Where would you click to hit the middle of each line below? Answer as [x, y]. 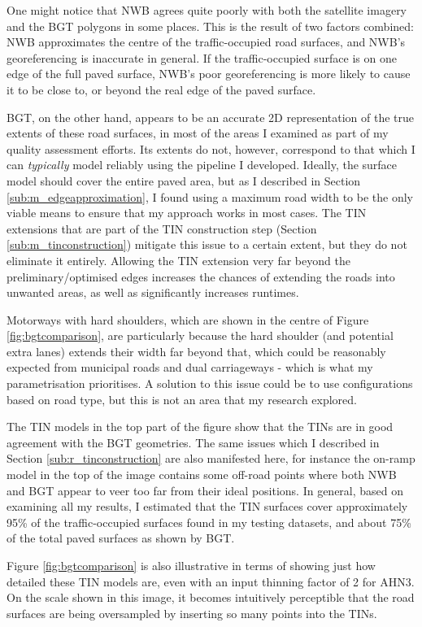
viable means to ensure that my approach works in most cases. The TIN [187, 213]
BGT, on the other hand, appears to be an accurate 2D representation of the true [210, 117]
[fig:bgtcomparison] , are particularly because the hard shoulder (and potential [200, 335]
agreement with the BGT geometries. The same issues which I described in [193, 442]
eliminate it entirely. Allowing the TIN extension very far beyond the [178, 260]
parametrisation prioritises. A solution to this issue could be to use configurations [210, 383]
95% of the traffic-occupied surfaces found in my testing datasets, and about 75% [209, 522]
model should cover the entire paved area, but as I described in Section [184, 180]
